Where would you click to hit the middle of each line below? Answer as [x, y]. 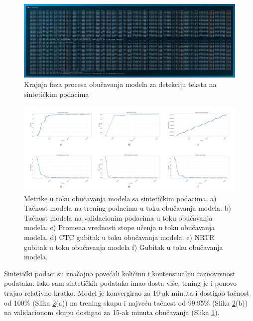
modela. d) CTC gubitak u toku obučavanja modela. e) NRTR [119, 237]
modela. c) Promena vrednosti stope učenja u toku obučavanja [120, 227]
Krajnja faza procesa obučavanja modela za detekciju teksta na [120, 84]
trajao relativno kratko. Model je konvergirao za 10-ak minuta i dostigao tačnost [127, 292]
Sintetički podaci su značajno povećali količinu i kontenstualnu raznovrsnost [120, 273]
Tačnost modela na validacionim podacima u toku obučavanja [118, 217]
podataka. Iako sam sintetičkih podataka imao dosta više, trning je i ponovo [121, 283]
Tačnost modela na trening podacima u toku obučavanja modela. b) [127, 208]
